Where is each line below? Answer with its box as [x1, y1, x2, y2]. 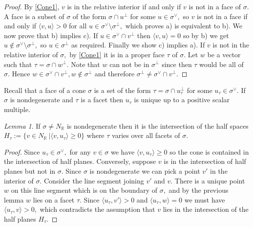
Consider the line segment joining [43, 175, 144, 185]
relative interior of [4, 49, 58, 59]
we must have [184, 194, 225, 204]
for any [69, 146, 91, 157]
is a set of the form [94, 85, 151, 95]
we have [110, 146, 135, 157]
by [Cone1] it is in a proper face [69, 49, 165, 59]
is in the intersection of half [164, 156, 246, 166]
